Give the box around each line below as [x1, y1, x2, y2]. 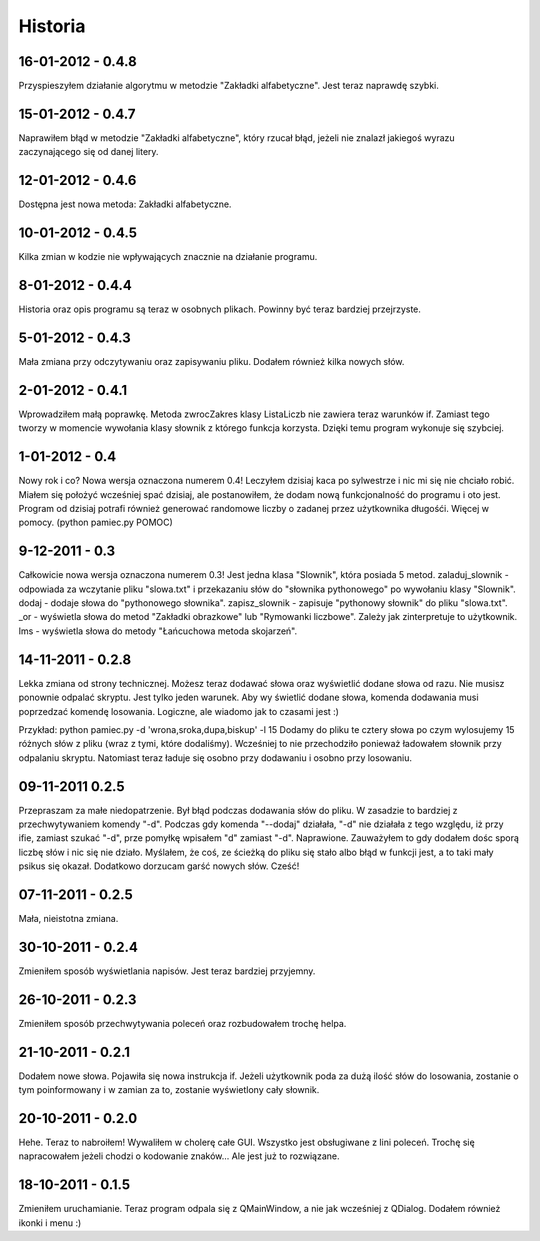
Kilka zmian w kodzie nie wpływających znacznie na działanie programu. [18, 251, 318, 263]
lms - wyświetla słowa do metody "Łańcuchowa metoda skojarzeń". [18, 625, 298, 637]
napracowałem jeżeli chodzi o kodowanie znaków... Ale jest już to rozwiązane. [18, 1150, 340, 1162]
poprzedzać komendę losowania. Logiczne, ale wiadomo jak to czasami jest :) [18, 705, 340, 717]
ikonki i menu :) [18, 1216, 82, 1229]
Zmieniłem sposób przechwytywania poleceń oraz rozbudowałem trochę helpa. [18, 1017, 347, 1029]
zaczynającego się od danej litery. [18, 146, 159, 158]
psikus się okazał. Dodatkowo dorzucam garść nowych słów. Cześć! [18, 860, 300, 872]
